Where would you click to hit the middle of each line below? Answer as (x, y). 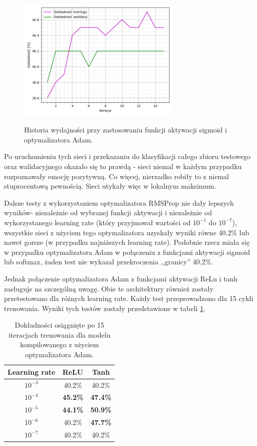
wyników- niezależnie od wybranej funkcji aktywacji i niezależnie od (108, 212)
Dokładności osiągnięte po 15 (59, 325)
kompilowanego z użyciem (59, 344)
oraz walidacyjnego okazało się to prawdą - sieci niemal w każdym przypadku (123, 166)
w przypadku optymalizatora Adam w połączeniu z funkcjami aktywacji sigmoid (127, 252)
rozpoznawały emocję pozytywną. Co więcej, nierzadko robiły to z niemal (116, 176)
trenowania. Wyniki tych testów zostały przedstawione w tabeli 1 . (105, 308)
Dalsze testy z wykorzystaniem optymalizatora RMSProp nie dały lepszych (119, 202)
